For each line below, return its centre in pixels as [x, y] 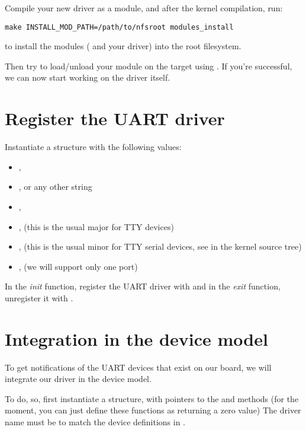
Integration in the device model [136, 338]
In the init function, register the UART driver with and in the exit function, [143, 286]
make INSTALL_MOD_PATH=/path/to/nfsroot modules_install [119, 27]
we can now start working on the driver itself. [88, 77]
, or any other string [55, 187]
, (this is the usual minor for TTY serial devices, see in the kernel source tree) [160, 246]
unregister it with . [39, 297]
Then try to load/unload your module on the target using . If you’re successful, [149, 66]
